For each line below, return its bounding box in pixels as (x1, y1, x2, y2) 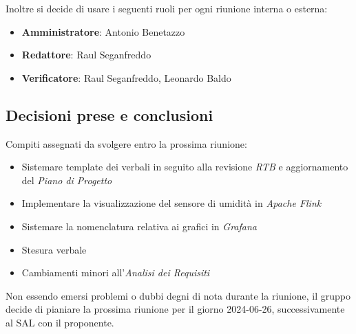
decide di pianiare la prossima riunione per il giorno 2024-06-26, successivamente (6, 302, 345, 316)
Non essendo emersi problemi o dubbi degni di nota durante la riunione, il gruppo (6, 288, 350, 302)
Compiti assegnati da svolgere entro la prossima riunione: (6, 136, 247, 151)
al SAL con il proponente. (6, 315, 114, 329)
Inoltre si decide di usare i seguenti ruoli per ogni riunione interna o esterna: (6, 1, 328, 15)
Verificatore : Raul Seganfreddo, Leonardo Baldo (21, 70, 231, 85)
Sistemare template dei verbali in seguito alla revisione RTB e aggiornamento (21, 159, 348, 174)
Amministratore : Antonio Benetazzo (21, 24, 185, 38)
